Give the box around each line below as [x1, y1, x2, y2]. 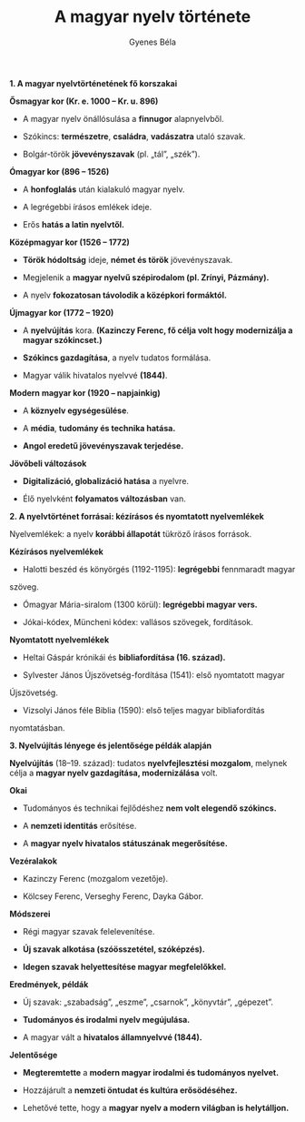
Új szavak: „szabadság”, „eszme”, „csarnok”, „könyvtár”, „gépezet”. [22, 996, 274, 1007]
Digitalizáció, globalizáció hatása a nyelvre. [22, 475, 189, 486]
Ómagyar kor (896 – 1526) [9, 166, 110, 177]
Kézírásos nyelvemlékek [9, 546, 104, 557]
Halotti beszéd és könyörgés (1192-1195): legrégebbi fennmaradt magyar [22, 563, 296, 574]
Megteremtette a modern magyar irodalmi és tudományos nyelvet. [22, 1066, 280, 1077]
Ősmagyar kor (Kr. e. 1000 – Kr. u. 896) [9, 96, 159, 106]
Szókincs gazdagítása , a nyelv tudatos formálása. [22, 352, 212, 363]
